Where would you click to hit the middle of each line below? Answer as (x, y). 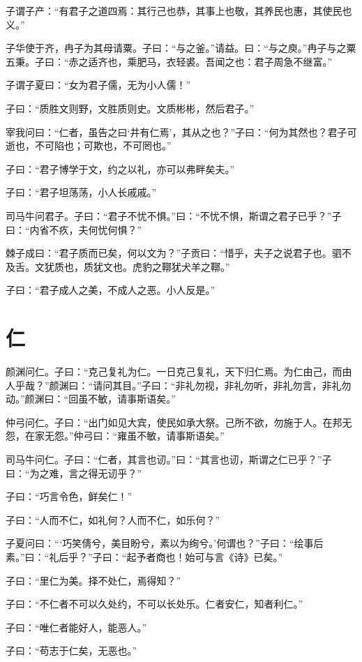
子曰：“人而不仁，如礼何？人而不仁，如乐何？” (113, 519)
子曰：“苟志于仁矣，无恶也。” (71, 650)
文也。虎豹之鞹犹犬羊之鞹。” (166, 266)
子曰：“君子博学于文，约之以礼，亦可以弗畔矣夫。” (120, 168)
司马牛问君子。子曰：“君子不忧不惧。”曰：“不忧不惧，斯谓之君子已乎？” (169, 215)
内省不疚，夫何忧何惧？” (86, 229)
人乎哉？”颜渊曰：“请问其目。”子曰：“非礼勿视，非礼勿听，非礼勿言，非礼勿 (179, 385)
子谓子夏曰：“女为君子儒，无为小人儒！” (98, 85)
